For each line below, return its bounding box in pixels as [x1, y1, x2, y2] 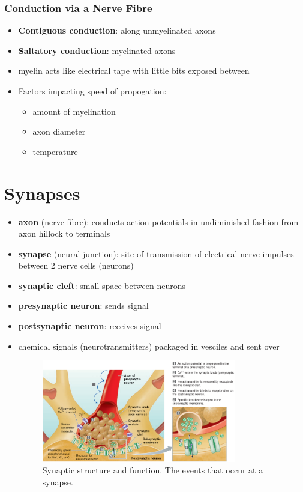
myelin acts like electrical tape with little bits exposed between [18, 64, 250, 77]
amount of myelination [32, 105, 116, 117]
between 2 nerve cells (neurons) [18, 259, 134, 272]
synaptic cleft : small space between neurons [18, 279, 185, 291]
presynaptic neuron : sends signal [18, 299, 149, 312]
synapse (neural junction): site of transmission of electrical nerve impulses [18, 247, 294, 260]
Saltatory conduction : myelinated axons [18, 44, 176, 56]
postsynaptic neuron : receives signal [18, 320, 161, 332]
